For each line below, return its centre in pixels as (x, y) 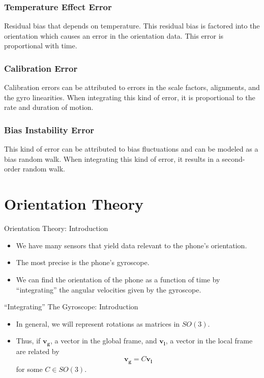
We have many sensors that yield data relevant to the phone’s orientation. (131, 245)
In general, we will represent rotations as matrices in (98, 323)
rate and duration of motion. (49, 107)
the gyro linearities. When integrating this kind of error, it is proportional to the (130, 97)
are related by (38, 351)
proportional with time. (41, 46)
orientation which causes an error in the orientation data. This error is (114, 35)
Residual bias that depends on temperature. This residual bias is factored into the (132, 26)
